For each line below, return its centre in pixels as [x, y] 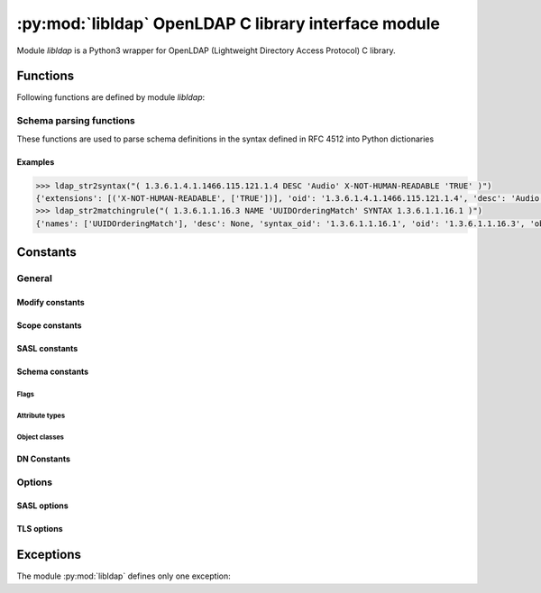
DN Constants [44, 459]
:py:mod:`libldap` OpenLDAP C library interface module [229, 23]
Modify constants [50, 302]
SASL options [43, 506]
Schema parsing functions [76, 121]
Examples [36, 161]
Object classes [41, 437]
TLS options [40, 529]
